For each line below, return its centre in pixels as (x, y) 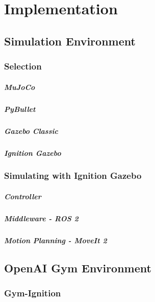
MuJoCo (20, 87)
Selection (23, 66)
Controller (23, 196)
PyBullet (20, 109)
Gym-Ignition (33, 293)
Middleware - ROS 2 (41, 218)
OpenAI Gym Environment (78, 268)
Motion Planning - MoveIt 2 (56, 240)
